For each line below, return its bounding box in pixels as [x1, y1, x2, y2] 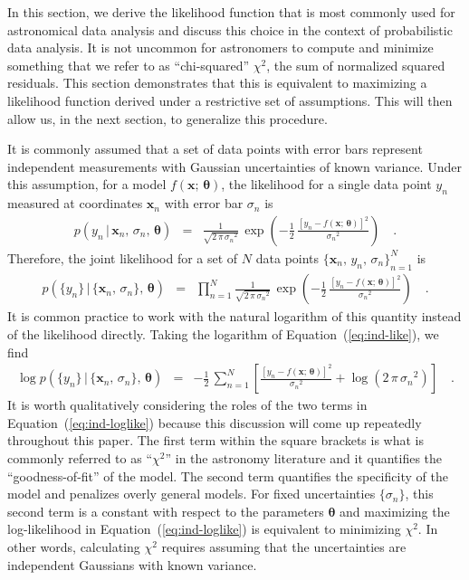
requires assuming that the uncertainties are [161, 537, 407, 556]
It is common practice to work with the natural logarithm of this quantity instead [7, 307, 462, 326]
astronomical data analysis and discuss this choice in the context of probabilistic [7, 20, 453, 39]
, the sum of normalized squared [266, 55, 445, 74]
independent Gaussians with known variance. [7, 555, 257, 574]
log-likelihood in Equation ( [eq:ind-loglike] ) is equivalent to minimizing [7, 519, 401, 538]
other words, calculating [7, 537, 140, 556]
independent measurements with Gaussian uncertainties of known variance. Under [7, 157, 462, 176]
